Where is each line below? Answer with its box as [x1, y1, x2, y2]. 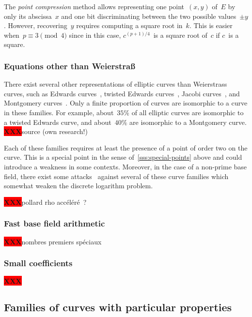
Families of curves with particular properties [4, 300, 232, 315]
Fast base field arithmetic [4, 217, 105, 229]
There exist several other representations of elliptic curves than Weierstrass [4, 79, 227, 89]
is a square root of [153, 30, 207, 40]
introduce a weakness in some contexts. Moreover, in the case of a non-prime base [4, 161, 247, 171]
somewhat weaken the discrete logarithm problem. [4, 181, 153, 191]
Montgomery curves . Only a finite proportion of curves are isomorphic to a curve [4, 98, 248, 108]
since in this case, [69, 30, 121, 40]
